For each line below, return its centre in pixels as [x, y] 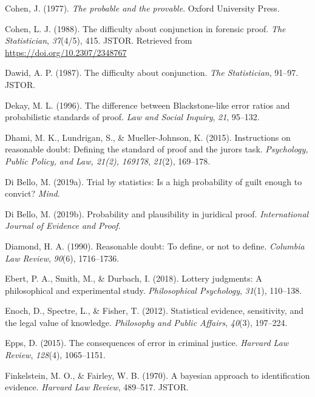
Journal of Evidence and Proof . [63, 226]
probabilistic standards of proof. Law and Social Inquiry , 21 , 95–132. [132, 117]
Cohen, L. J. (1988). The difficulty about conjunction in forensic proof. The [145, 28]
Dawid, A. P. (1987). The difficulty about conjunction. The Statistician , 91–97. [152, 73]
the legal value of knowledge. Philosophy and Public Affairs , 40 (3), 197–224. [146, 322]
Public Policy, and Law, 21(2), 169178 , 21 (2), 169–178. [108, 161]
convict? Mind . [32, 193]
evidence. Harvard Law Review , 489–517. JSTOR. [97, 387]
